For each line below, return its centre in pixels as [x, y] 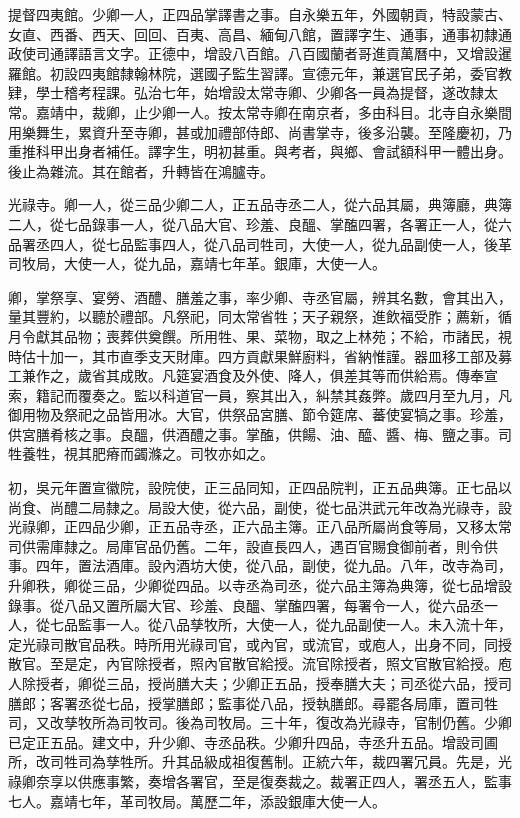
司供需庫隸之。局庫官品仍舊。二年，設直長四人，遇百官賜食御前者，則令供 [253, 545]
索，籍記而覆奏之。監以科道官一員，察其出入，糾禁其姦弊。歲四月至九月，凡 [260, 394]
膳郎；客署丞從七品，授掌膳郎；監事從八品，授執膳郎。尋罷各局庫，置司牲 [253, 702]
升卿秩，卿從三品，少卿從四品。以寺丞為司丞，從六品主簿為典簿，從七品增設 [260, 585]
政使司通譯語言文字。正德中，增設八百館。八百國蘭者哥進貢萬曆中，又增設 [253, 53]
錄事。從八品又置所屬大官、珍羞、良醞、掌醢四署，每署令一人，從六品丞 [246, 604]
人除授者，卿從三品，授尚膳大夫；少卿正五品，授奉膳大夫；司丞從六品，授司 [260, 683]
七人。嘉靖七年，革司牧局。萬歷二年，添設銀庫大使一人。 [197, 800]
